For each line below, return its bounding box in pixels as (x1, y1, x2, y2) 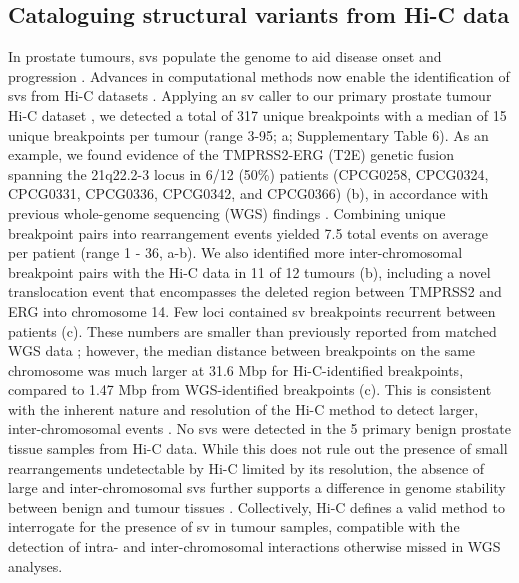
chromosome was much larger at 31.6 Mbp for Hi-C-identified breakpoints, (8, 359, 464, 380)
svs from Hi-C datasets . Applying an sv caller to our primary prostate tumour (8, 85, 492, 106)
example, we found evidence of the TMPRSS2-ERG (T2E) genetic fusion (8, 144, 455, 165)
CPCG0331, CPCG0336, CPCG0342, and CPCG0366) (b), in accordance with (8, 183, 489, 204)
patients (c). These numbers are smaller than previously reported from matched (8, 320, 497, 341)
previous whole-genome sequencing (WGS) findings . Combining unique (8, 202, 446, 223)
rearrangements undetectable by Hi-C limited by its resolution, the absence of (8, 457, 485, 478)
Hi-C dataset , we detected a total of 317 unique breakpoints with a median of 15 (8, 104, 507, 125)
